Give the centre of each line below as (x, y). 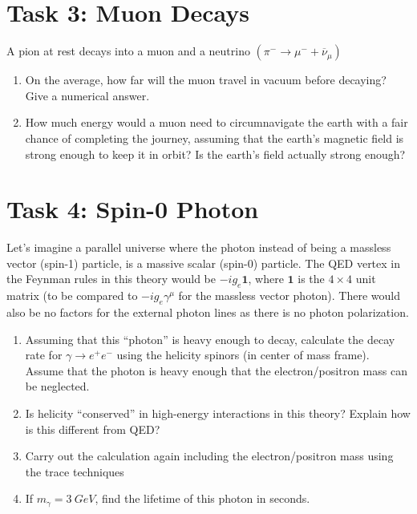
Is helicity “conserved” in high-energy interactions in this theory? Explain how (218, 413)
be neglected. (57, 386)
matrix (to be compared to (72, 295)
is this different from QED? (93, 429)
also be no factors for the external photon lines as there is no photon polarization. (208, 312)
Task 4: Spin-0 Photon (133, 209)
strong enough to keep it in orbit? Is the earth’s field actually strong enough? (215, 154)
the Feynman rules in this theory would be (111, 279)
